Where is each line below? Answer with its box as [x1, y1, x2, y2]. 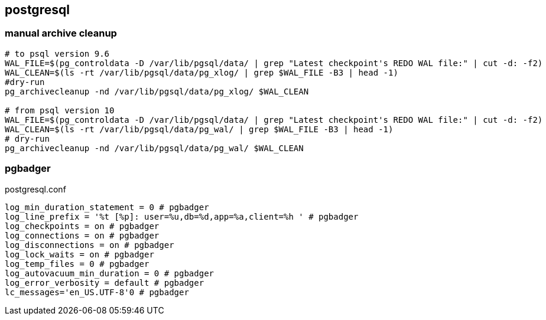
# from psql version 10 [5, 105, 115, 115]
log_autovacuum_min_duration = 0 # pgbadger [5, 268, 214, 278]
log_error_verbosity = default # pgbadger [5, 277, 204, 288]
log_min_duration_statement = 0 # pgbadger [5, 202, 209, 212]
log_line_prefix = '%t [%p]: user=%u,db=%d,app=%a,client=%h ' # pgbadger [5, 211, 359, 221]
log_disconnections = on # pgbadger [5, 240, 174, 250]
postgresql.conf [5, 184, 66, 194]
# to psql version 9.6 [5, 48, 110, 58]
